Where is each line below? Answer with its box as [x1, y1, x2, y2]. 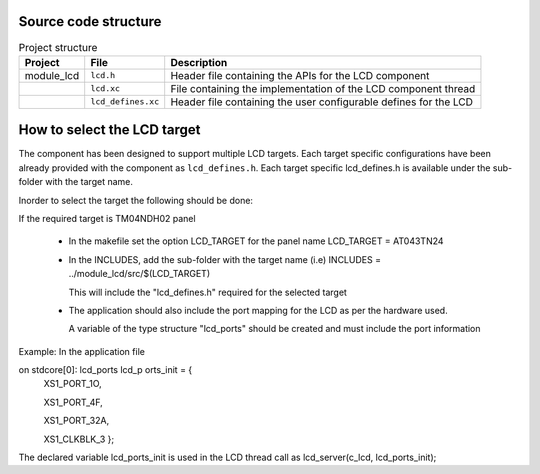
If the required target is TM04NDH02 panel [18, 212, 196, 224]
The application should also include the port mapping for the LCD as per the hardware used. [68, 304, 449, 316]
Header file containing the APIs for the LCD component [170, 68, 430, 82]
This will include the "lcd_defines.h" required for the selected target [68, 286, 347, 298]
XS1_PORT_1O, [43, 378, 102, 390]
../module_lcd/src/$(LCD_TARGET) [68, 268, 211, 280]
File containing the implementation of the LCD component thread [170, 81, 476, 95]
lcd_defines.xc [90, 96, 160, 107]
